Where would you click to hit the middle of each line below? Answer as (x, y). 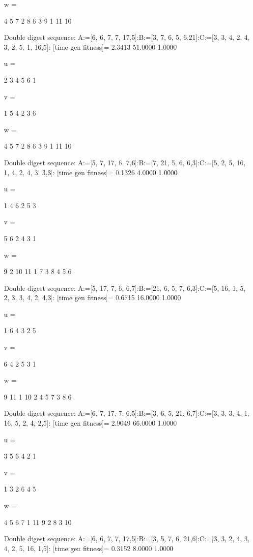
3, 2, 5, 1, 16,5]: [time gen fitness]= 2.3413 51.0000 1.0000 (90, 46)
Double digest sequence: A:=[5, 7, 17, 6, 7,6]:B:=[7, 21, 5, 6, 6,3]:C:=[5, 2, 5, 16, (125, 162)
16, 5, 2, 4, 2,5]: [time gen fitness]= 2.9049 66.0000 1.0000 (90, 423)
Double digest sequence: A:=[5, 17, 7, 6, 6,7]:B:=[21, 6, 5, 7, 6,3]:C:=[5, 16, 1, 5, (125, 288)
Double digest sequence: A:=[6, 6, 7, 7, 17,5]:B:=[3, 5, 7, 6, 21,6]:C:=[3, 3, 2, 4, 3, (127, 539)
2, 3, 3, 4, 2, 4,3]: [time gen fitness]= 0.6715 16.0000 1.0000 (93, 297)
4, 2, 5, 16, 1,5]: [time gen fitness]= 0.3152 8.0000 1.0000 (89, 548)
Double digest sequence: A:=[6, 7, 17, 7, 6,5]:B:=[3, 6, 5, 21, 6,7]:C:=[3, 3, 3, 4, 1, (127, 413)
